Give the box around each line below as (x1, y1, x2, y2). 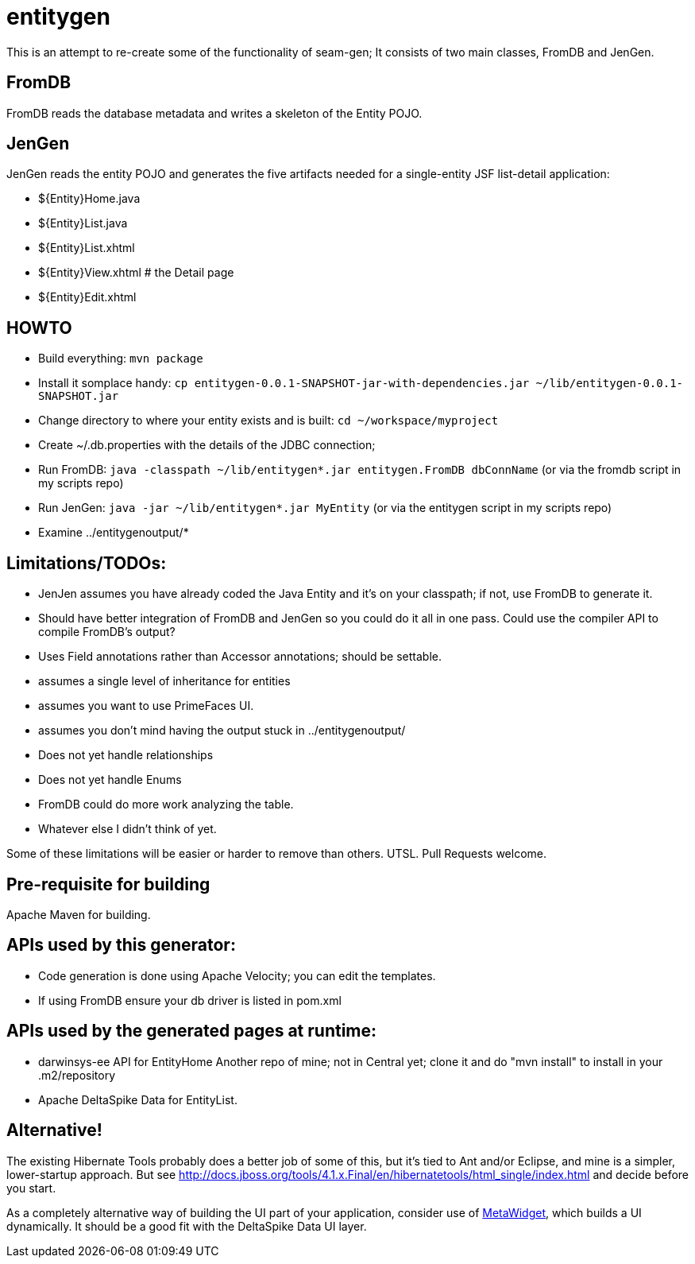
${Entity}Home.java (38, 192, 141, 206)
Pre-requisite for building (6, 874, 210, 894)
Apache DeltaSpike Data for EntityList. (38, 1092, 237, 1107)
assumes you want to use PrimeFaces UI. (38, 699, 254, 713)
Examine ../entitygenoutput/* (38, 525, 189, 540)
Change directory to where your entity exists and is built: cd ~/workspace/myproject (38, 413, 499, 428)
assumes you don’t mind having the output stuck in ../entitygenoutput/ (38, 723, 406, 738)
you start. (6, 1181, 56, 1195)
